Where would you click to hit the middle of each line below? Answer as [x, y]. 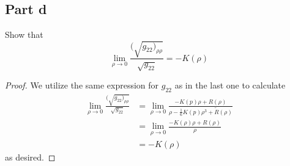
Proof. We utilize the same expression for [82, 85]
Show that [24, 34]
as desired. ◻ [30, 157]
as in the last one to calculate [230, 85]
